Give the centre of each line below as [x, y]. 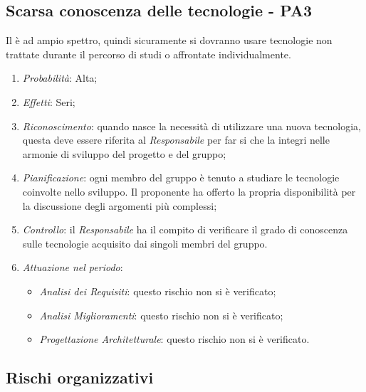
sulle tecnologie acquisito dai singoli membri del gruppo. [145, 243]
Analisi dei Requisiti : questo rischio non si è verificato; [158, 291]
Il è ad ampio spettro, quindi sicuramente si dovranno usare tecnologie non [169, 40]
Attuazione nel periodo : [73, 267]
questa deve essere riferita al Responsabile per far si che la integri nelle [176, 140]
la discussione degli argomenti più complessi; [120, 205]
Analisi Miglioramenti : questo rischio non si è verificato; [161, 315]
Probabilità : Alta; [60, 78]
